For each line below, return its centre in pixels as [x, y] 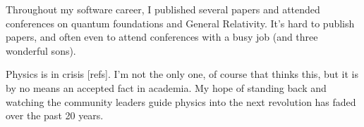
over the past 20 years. [55, 115]
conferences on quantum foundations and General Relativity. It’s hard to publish [180, 23]
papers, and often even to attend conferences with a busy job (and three [162, 37]
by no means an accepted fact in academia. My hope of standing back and [166, 87]
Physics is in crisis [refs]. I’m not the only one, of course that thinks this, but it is [182, 74]
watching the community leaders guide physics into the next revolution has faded [181, 101]
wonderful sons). [41, 50]
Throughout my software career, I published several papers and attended [163, 9]
